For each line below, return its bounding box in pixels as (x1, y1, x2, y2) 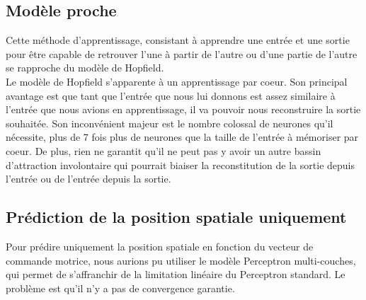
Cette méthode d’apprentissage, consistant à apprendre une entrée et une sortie (6, 33, 350, 47)
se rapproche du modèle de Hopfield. (6, 60, 164, 75)
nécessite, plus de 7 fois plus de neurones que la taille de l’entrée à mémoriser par (6, 129, 359, 144)
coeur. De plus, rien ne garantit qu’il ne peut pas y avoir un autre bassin (6, 143, 321, 158)
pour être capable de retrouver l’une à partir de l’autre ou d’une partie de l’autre (6, 46, 358, 61)
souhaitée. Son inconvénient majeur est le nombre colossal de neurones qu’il (6, 115, 333, 130)
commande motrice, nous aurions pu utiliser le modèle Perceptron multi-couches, (6, 253, 356, 267)
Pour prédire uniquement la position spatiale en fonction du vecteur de (6, 238, 314, 253)
